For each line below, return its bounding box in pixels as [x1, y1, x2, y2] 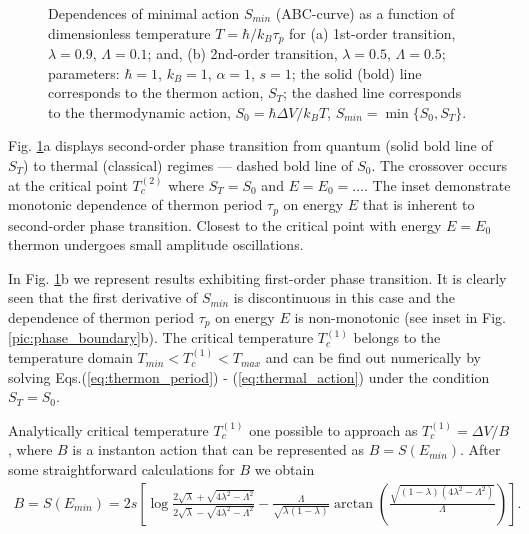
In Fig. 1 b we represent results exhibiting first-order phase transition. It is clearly [8, 267, 507, 288]
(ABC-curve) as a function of [275, 3, 455, 23]
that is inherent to [362, 194, 475, 215]
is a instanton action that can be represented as [72, 439, 364, 460]
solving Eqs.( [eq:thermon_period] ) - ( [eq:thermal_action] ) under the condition [8, 366, 490, 387]
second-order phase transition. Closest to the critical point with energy [8, 214, 442, 235]
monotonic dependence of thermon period [8, 194, 263, 215]
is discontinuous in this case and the [233, 287, 456, 308]
